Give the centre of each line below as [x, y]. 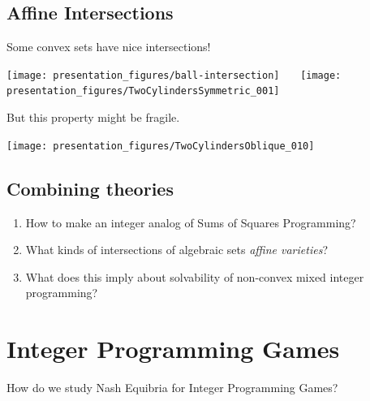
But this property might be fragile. [93, 117]
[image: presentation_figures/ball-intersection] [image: [174, 75]
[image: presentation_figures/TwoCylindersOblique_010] [161, 146]
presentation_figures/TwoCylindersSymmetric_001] [143, 91]
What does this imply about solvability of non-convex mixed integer [195, 276]
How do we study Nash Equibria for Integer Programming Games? [172, 388]
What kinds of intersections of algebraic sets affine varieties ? [176, 250]
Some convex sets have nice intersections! [109, 47]
